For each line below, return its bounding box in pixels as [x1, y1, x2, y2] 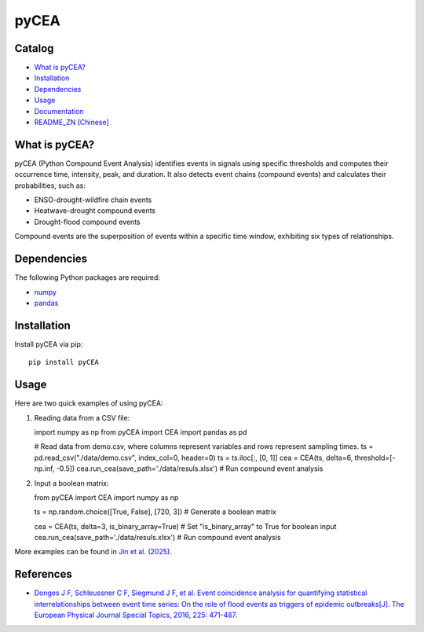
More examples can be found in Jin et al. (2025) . [14, 547, 172, 557]
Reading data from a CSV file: [34, 413, 130, 422]
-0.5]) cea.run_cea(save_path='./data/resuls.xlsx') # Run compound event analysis [56, 464, 323, 473]
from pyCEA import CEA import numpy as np [34, 492, 179, 502]
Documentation [34, 106, 84, 116]
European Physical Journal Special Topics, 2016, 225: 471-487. [34, 610, 238, 620]
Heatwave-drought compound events [34, 206, 156, 215]
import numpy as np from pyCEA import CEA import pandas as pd [34, 427, 247, 436]
